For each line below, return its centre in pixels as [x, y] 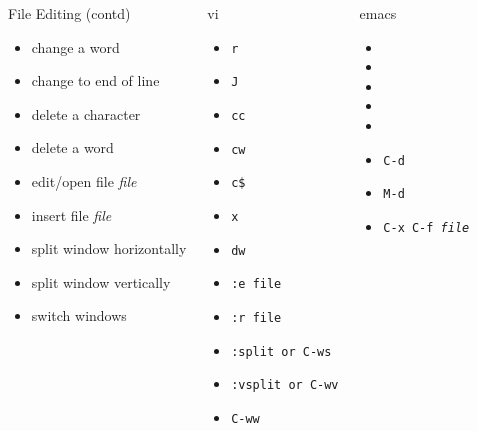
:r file [256, 317]
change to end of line [95, 80]
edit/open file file [84, 180]
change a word [75, 46]
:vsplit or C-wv [285, 385]
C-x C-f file [426, 227]
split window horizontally [109, 248]
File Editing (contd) [69, 13]
